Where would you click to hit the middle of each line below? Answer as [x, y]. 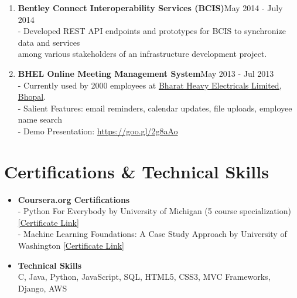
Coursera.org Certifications [74, 199]
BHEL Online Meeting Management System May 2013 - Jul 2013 [146, 73]
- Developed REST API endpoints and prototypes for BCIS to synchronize [152, 31]
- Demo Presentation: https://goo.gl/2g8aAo [98, 131]
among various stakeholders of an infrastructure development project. [142, 54]
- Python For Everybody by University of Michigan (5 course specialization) [154, 211]
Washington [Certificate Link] [71, 245]
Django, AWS [42, 288]
